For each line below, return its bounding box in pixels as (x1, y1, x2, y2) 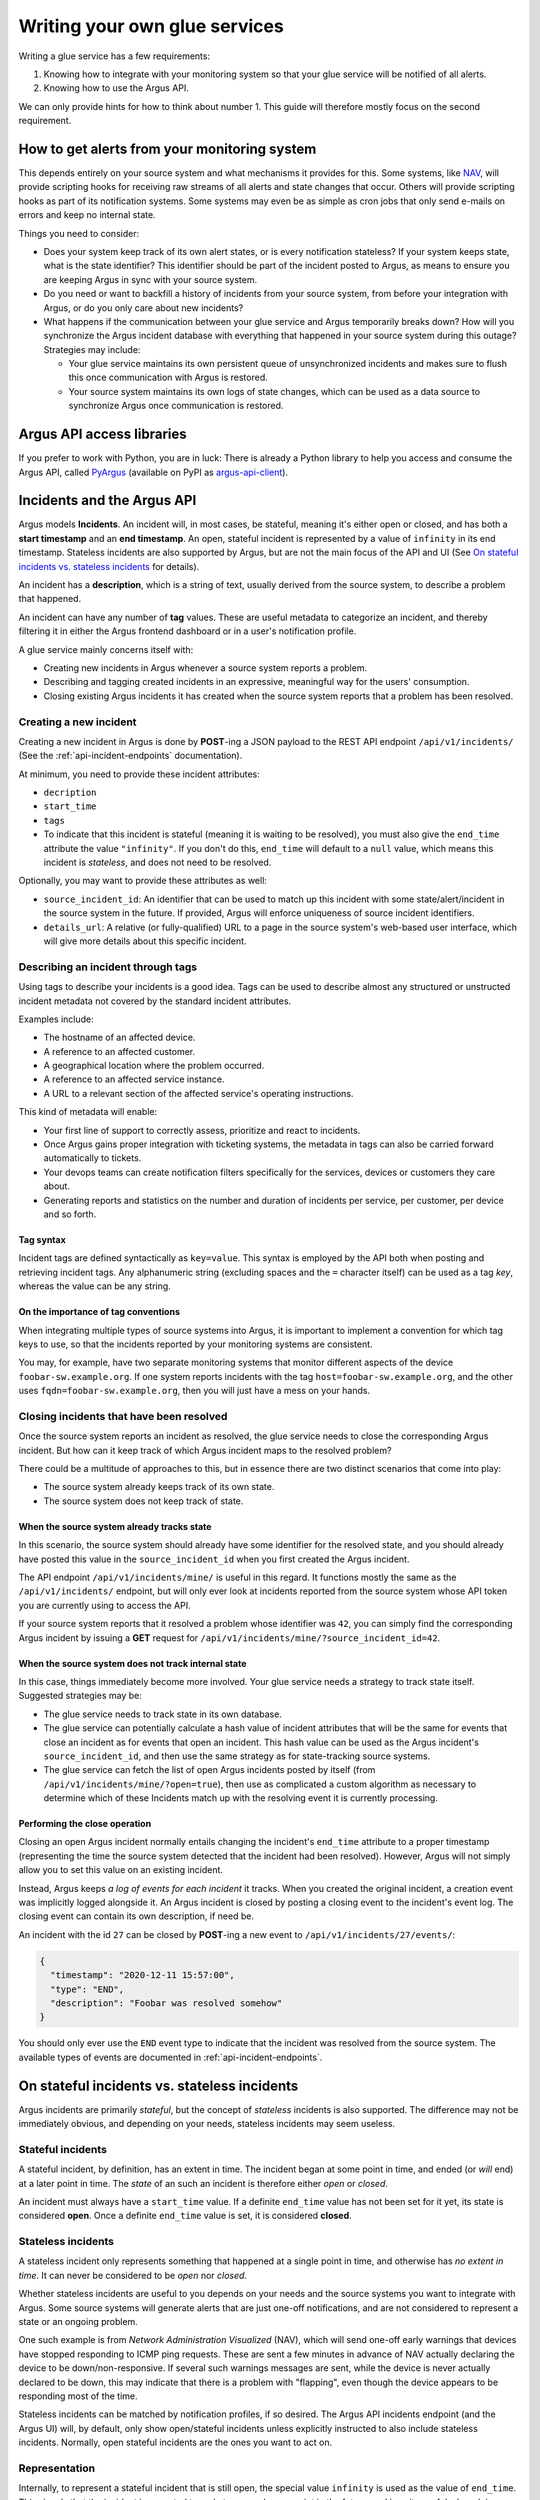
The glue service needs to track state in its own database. (43, 1708, 282, 1720)
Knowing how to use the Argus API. (43, 82, 190, 94)
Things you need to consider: (18, 227, 140, 239)
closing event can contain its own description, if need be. (18, 1910, 255, 1922)
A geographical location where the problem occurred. (43, 1060, 265, 1072)
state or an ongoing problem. (18, 2316, 139, 2328)
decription (43, 787, 97, 799)
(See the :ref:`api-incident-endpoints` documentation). (18, 750, 243, 762)
